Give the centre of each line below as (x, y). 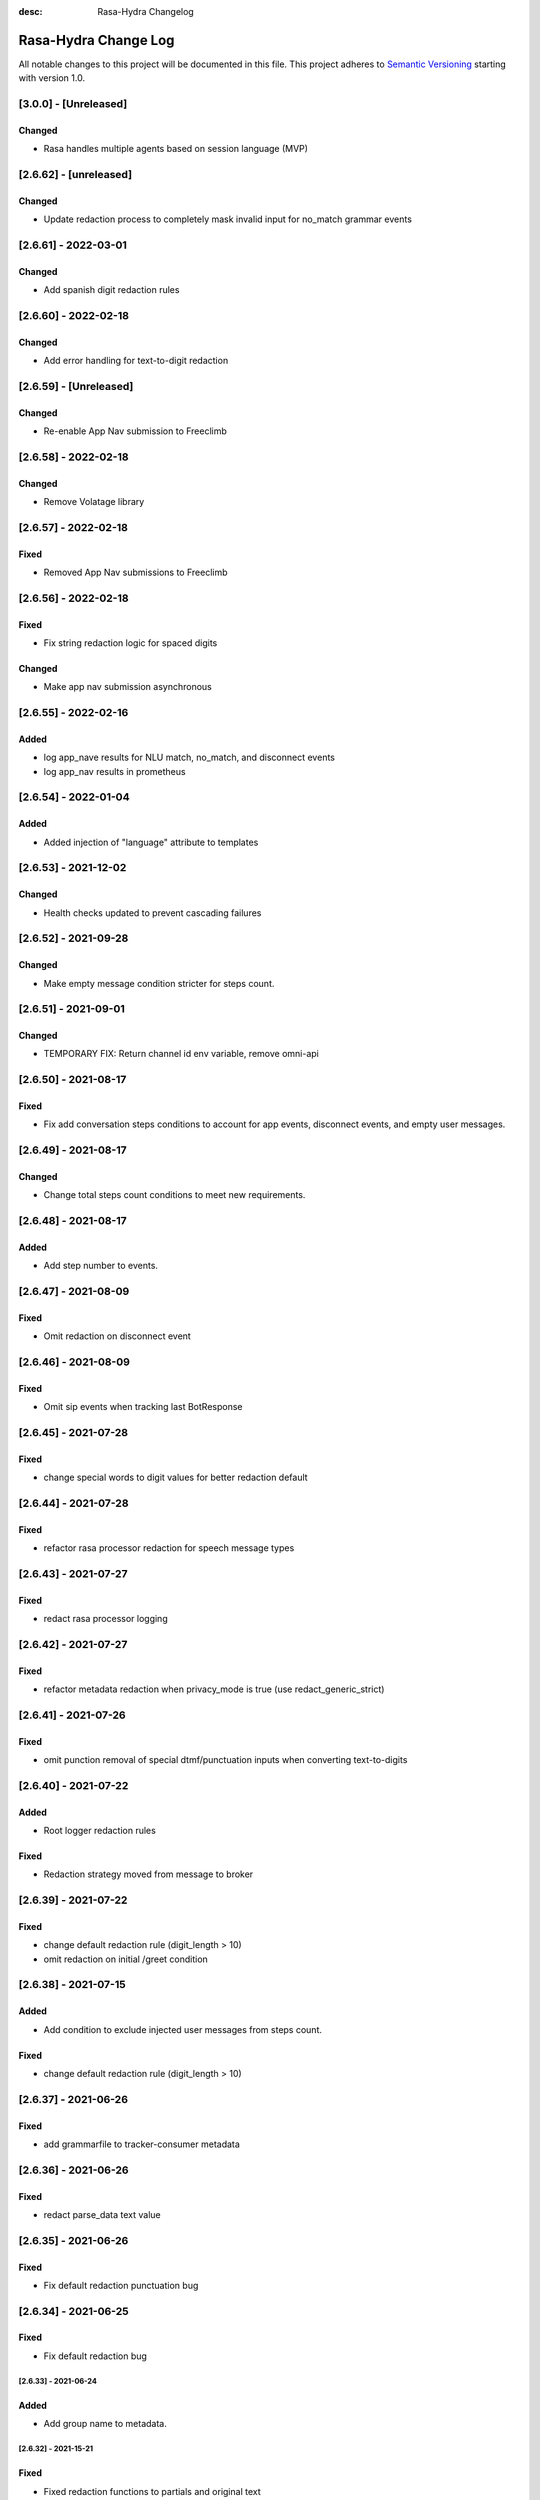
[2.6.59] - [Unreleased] (76, 386)
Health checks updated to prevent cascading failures (152, 912)
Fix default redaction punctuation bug (121, 2285)
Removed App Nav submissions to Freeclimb (136, 572)
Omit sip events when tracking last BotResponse (143, 1407)
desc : (30, 11)
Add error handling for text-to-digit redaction (136, 361)
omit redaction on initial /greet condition (126, 1959)
